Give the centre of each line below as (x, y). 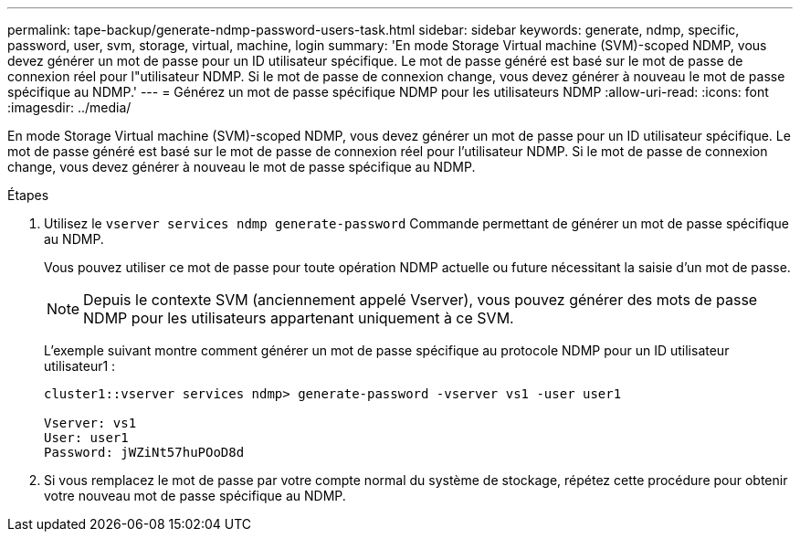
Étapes (28, 195)
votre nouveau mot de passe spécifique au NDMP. (195, 496)
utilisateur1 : (80, 366)
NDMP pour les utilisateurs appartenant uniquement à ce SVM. (299, 318)
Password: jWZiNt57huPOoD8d (144, 452)
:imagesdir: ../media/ (69, 107)
